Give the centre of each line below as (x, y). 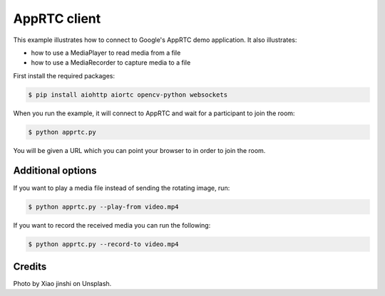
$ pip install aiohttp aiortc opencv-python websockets (128, 95)
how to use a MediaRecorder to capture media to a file (111, 63)
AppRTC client (57, 18)
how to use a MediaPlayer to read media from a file (106, 53)
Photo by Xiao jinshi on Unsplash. (62, 284)
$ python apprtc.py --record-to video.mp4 (103, 244)
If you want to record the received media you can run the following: (112, 225)
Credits (30, 266)
